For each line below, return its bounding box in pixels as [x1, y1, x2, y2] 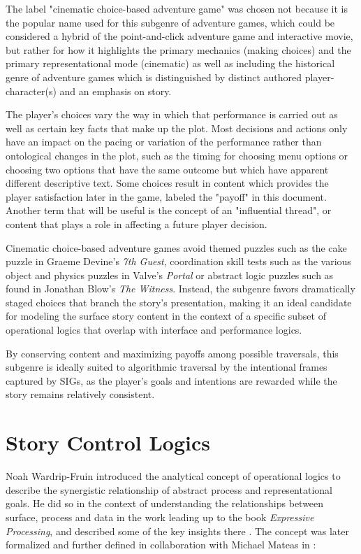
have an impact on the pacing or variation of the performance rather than [6, 134, 322, 149]
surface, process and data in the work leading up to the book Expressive [6, 509, 314, 524]
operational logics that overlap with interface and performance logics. [6, 322, 302, 337]
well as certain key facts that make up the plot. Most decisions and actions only [6, 120, 348, 135]
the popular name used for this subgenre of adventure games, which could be [6, 15, 335, 29]
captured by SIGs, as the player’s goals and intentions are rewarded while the [6, 373, 337, 388]
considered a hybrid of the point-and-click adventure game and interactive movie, [6, 29, 353, 43]
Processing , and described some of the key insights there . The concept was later [6, 523, 349, 538]
